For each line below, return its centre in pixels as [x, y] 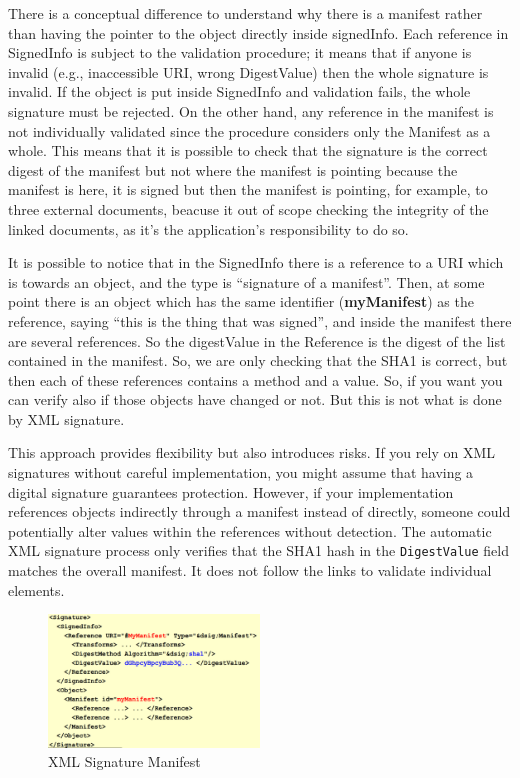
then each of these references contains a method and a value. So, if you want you [255, 379]
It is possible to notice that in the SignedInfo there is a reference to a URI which [256, 262]
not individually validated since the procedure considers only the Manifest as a [249, 130]
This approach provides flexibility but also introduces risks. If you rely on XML [252, 452]
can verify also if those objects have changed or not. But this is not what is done [255, 399]
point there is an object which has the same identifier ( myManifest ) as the [241, 301]
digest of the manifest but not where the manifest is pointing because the [233, 169]
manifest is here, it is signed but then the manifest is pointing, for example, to [248, 189]
